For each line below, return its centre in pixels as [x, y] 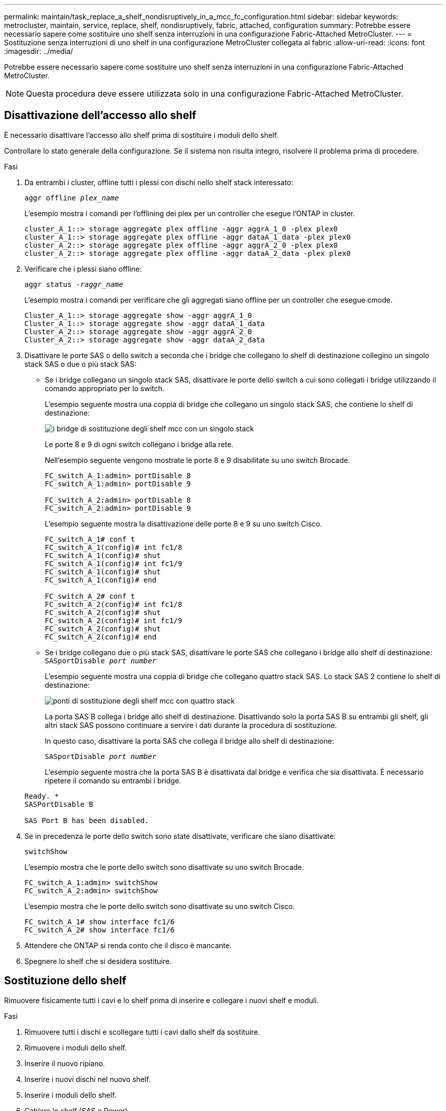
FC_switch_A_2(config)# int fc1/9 [114, 620]
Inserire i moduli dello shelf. [71, 1095]
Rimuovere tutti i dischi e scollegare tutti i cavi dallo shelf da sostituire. [142, 1032]
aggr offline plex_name [72, 198]
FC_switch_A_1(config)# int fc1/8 [114, 547]
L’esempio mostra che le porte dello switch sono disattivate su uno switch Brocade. [164, 867]
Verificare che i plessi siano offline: [83, 269]
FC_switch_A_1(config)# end [101, 580]
